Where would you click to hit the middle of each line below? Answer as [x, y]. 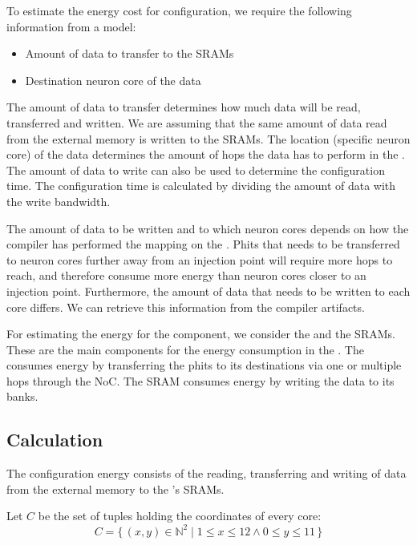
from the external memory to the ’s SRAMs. [115, 488]
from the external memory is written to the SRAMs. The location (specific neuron [208, 138]
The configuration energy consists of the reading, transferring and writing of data [206, 473]
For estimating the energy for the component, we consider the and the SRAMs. [201, 334]
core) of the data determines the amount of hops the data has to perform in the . [206, 154]
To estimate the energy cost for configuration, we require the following [179, 10]
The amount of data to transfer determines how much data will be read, [184, 107]
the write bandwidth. [59, 201]
